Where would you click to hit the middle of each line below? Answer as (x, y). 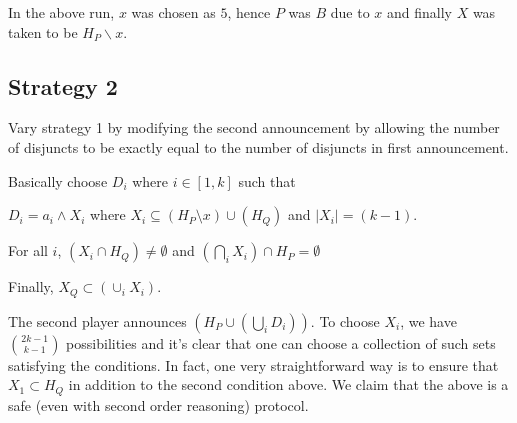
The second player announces (97, 320)
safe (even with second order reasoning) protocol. (158, 404)
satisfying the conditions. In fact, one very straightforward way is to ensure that (253, 364)
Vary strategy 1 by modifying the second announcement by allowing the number (254, 127)
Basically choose (58, 180)
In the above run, (61, 12)
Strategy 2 (63, 85)
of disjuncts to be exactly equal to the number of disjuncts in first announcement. (258, 146)
